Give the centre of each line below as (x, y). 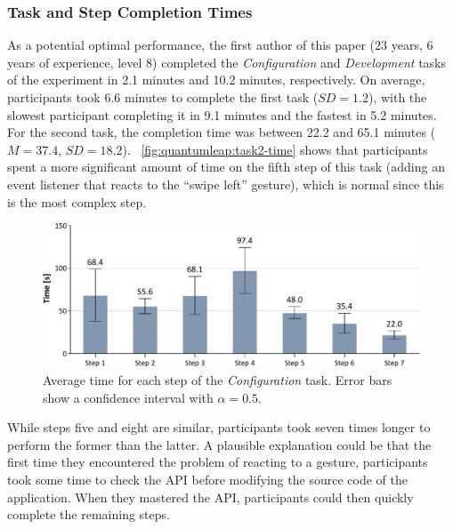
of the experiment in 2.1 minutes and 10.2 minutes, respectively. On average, (216, 80)
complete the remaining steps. (89, 514)
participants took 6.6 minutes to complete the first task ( (163, 97)
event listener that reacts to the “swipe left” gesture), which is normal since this (226, 184)
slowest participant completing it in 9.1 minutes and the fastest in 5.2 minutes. (222, 114)
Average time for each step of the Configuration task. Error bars (218, 380)
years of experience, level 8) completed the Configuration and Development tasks (227, 62)
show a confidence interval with (128, 397)
